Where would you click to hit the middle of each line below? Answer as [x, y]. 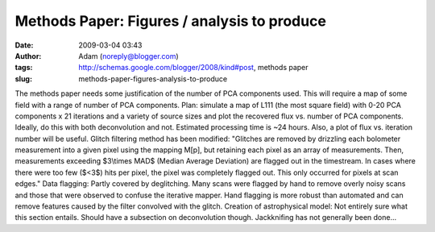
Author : [28, 56]
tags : [24, 68]
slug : [23, 79]
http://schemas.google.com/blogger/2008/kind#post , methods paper [194, 68]
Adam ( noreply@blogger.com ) [128, 56]
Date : [24, 45]
